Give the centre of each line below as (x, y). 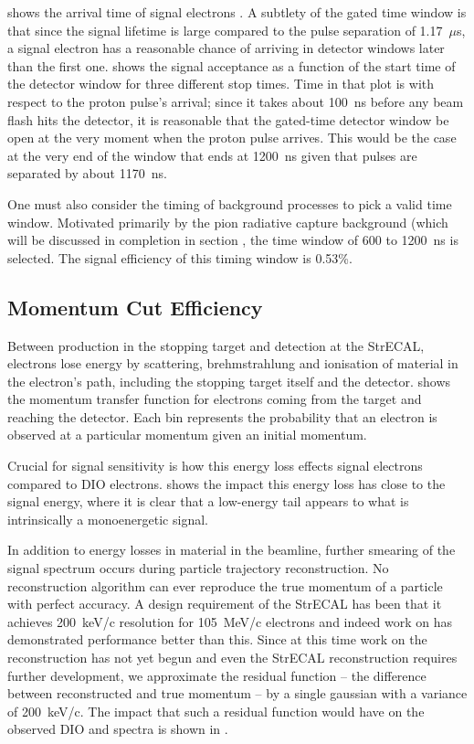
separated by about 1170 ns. (87, 173)
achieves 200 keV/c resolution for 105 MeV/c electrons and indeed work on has (230, 621)
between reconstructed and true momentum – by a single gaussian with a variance (237, 693)
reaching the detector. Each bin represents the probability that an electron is (222, 416)
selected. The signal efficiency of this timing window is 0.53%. (180, 257)
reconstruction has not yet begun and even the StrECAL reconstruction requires (232, 658)
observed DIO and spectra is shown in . (118, 729)
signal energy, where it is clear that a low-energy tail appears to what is (208, 501)
